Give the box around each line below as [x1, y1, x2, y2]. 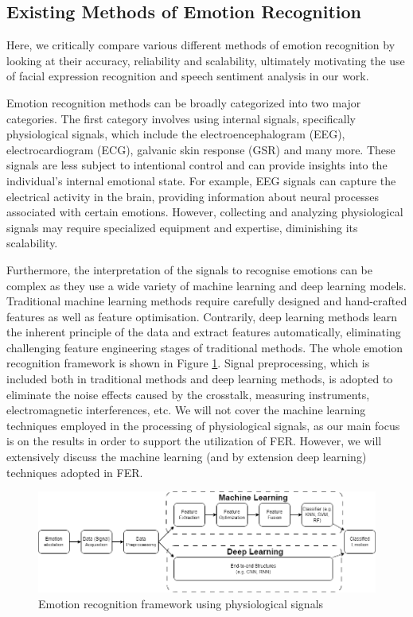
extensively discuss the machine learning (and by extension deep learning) [6, 448, 367, 465]
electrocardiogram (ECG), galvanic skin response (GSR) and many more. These [6, 141, 395, 157]
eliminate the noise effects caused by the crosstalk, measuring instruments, [6, 386, 370, 402]
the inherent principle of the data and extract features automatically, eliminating [6, 324, 401, 340]
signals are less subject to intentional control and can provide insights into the [6, 157, 388, 173]
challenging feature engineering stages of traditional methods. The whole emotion [6, 339, 403, 355]
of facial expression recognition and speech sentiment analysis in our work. [6, 68, 369, 84]
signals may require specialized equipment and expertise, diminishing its [6, 219, 358, 235]
